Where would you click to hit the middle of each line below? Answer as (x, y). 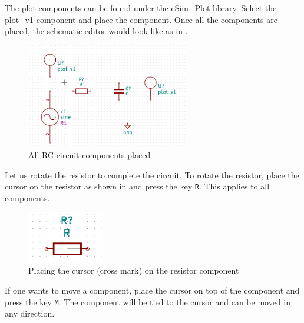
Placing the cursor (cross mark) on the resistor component (134, 270)
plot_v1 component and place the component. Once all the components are (141, 19)
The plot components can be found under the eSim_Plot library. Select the (141, 8)
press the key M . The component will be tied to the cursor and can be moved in (148, 302)
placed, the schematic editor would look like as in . (96, 31)
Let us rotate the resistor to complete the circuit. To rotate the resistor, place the (152, 174)
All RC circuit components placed (90, 154)
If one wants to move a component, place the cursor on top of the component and (152, 290)
